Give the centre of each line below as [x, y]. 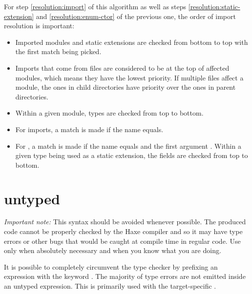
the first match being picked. [58, 51]
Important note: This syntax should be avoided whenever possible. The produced [125, 222]
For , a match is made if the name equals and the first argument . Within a [128, 146]
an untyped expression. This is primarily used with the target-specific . [110, 286]
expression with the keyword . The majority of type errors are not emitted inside [125, 276]
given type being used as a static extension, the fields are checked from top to [132, 155]
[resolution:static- [214, 6]
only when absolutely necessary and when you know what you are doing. [113, 250]
